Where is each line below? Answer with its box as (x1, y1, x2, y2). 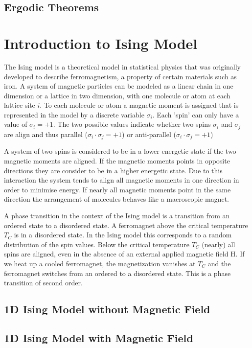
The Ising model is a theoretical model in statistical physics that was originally (4, 61, 241, 71)
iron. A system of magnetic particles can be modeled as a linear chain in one (4, 81, 233, 91)
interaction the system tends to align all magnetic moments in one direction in (4, 175, 239, 185)
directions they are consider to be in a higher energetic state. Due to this (4, 165, 223, 175)
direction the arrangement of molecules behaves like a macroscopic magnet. (4, 194, 229, 204)
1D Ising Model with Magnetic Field (4, 330, 193, 345)
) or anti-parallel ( (122, 129, 176, 139)
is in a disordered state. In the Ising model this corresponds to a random (14, 230, 232, 240)
